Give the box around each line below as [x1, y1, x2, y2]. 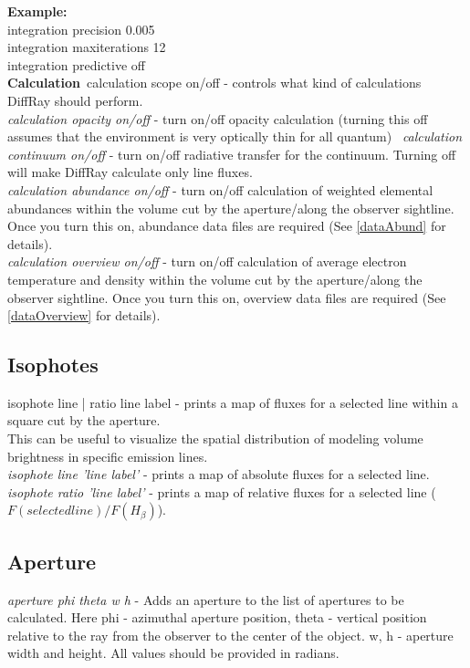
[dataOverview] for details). [7, 306, 161, 325]
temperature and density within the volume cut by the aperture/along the [7, 269, 423, 288]
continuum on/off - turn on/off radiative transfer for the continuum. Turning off [7, 144, 456, 163]
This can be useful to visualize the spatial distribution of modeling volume [7, 429, 423, 448]
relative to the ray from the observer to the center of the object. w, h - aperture [7, 625, 454, 644]
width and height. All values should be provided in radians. [7, 643, 339, 663]
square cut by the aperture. [7, 411, 161, 430]
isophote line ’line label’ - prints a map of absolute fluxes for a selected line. [7, 464, 430, 484]
